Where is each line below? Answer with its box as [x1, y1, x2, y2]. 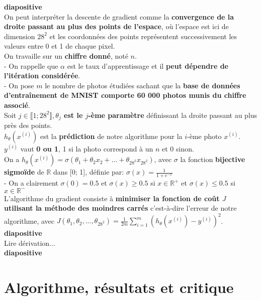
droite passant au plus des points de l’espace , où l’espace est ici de [4, 21, 229, 32]
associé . [4, 99, 30, 110]
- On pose [4, 80, 34, 90]
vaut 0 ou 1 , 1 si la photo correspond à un [20, 143, 153, 154]
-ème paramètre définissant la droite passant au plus [88, 109, 257, 120]
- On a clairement [4, 178, 58, 188]
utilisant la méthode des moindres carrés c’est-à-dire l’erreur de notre [4, 203, 237, 213]
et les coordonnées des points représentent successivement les [49, 31, 237, 41]
